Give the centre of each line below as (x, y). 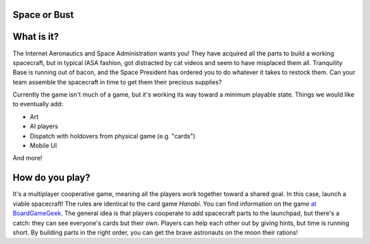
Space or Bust (44, 15)
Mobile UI (44, 146)
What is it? (36, 37)
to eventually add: (38, 104)
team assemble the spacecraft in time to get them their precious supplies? (117, 82)
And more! (27, 158)
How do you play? (51, 178)
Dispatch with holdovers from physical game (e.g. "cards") (112, 136)
